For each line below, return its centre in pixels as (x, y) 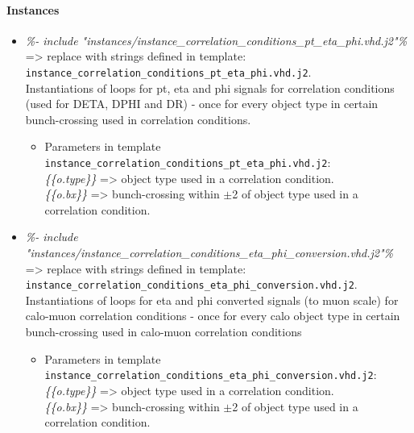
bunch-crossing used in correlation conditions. (138, 119)
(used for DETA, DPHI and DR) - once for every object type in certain (202, 104)
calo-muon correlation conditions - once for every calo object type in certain (213, 316)
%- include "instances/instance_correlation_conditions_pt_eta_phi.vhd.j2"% (216, 40)
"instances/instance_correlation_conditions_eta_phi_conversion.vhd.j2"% (209, 253)
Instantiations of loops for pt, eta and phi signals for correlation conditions (210, 87)
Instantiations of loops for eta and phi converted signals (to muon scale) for (212, 300)
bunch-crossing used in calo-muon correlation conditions (164, 332)
